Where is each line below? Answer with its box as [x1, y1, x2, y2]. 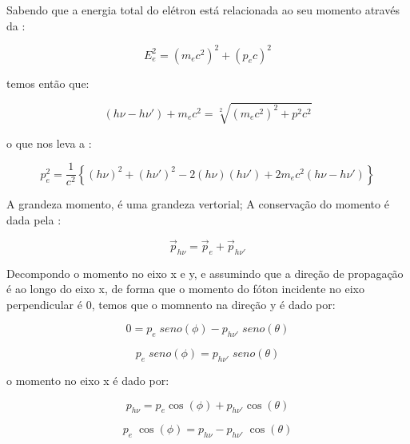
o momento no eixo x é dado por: [6, 372, 169, 389]
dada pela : [6, 212, 62, 228]
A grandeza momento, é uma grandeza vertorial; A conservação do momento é [6, 196, 389, 212]
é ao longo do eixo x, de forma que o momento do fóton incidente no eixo [6, 280, 365, 297]
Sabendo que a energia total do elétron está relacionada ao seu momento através [6, 2, 400, 18]
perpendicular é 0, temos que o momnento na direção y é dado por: [6, 295, 336, 312]
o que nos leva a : [6, 134, 92, 151]
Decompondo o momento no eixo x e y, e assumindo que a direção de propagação [6, 264, 404, 281]
